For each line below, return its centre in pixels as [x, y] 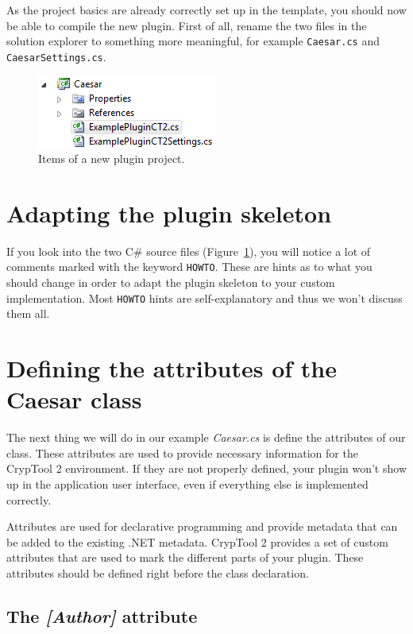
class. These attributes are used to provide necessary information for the [182, 452]
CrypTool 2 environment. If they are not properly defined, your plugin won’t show [206, 468]
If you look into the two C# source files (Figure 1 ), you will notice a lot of [189, 251]
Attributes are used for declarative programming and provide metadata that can [202, 526]
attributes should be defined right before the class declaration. [158, 572]
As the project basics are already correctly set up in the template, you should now [206, 10]
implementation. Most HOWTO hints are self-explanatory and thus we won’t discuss [205, 298]
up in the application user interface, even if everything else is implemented [187, 484]
